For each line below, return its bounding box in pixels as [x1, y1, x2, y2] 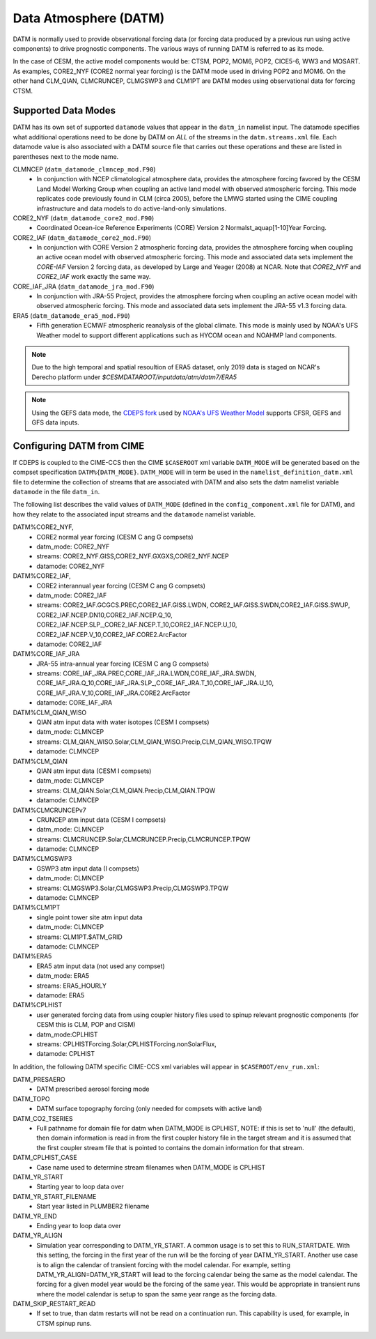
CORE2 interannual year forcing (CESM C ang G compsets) [36, 581, 205, 590]
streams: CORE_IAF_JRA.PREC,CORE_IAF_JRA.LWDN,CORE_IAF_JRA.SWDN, [36, 669, 257, 678]
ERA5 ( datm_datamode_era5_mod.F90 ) [13, 311, 130, 320]
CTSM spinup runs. [36, 1319, 92, 1327]
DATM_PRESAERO [13, 1076, 65, 1084]
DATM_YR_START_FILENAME [13, 1192, 97, 1200]
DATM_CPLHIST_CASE [13, 1154, 77, 1162]
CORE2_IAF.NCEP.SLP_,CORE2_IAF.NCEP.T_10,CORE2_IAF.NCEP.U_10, [36, 620, 237, 629]
